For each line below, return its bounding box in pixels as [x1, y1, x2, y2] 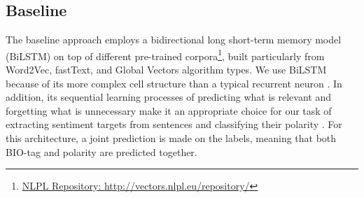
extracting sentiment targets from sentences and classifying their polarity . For [6, 117, 342, 132]
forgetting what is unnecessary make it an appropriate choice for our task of [6, 103, 332, 118]
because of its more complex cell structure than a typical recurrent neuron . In [6, 76, 342, 90]
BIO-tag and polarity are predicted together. [6, 144, 197, 159]
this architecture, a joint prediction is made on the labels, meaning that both [6, 131, 337, 146]
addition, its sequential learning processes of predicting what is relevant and [6, 90, 331, 104]
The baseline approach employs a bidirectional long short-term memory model [6, 32, 342, 47]
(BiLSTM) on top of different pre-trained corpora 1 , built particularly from [6, 46, 325, 63]
